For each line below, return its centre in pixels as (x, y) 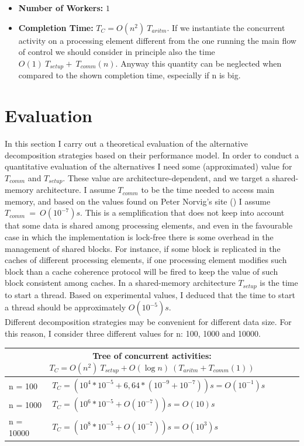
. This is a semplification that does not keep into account (182, 212)
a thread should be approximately (65, 307)
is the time (279, 283)
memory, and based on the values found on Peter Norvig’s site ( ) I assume (138, 201)
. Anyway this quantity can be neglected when (198, 63)
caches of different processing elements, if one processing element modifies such (146, 260)
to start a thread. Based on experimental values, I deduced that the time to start (150, 294)
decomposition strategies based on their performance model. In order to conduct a (152, 155)
